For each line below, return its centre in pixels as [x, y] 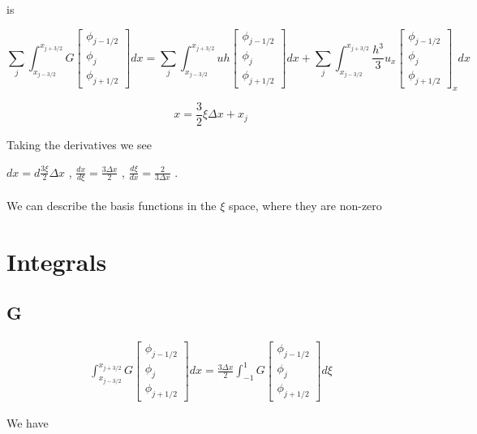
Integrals [57, 261]
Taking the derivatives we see [79, 144]
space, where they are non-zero [305, 205]
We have [28, 422]
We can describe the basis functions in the [112, 205]
